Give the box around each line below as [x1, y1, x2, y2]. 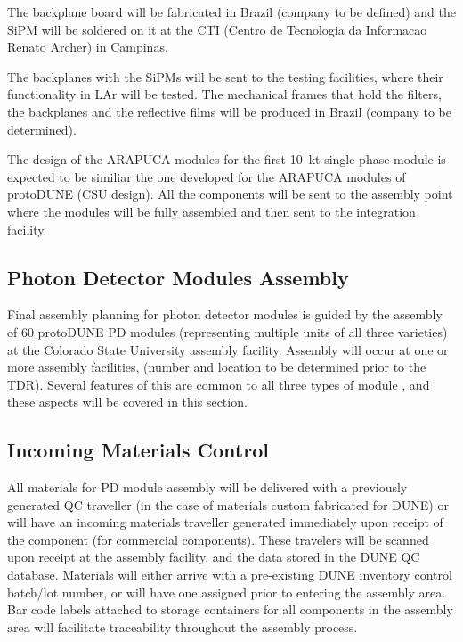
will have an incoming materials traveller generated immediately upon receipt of [7, 513, 443, 531]
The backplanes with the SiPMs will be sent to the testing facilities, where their [7, 67, 443, 86]
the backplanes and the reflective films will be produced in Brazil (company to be [7, 102, 452, 120]
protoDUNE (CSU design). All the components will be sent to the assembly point [7, 185, 453, 203]
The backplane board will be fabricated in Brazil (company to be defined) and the [7, 3, 456, 21]
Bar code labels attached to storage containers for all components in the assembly [7, 600, 453, 619]
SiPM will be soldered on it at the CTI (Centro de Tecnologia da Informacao [7, 20, 427, 38]
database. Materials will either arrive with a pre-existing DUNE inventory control [7, 565, 452, 584]
